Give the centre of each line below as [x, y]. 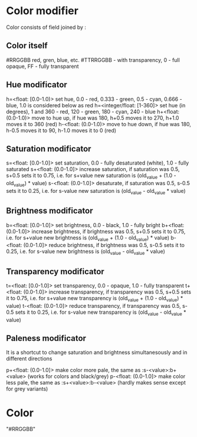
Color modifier [42, 11]
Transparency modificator [55, 272]
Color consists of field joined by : [46, 27]
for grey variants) [27, 389]
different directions [29, 359]
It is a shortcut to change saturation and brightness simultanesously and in [97, 353]
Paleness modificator [46, 338]
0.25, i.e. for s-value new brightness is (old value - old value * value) [86, 252]
